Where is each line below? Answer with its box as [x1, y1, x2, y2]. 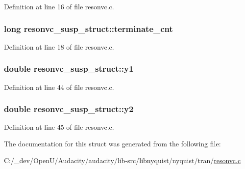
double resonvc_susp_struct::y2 [4, 103, 134, 115]
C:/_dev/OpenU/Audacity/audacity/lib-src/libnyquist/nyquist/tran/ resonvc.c [4, 155, 241, 165]
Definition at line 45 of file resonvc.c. [4, 122, 114, 132]
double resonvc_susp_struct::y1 [4, 62, 134, 75]
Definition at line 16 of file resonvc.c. [4, 1, 114, 11]
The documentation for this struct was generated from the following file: [4, 139, 221, 149]
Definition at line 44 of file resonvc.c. [4, 82, 114, 92]
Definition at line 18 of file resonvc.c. [4, 41, 114, 52]
